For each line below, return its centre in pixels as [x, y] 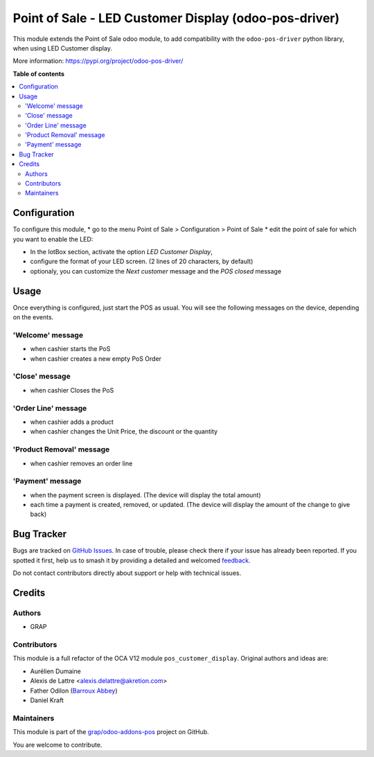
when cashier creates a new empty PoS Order [96, 358]
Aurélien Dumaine [55, 671]
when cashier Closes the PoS [72, 390]
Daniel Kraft [47, 700]
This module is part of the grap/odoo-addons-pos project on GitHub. [111, 732]
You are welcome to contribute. [57, 745]
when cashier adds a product [72, 422]
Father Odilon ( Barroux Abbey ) [74, 691]
